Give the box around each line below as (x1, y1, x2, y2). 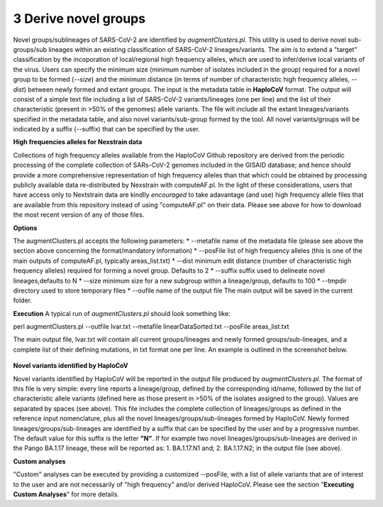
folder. (13, 296, 32, 305)
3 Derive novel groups (13, 11, 145, 26)
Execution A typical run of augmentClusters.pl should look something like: (13, 309, 231, 317)
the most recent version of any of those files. (13, 210, 145, 219)
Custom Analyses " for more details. (13, 490, 120, 498)
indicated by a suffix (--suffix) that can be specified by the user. (13, 125, 200, 133)
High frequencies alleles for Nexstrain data (13, 138, 143, 146)
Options (13, 224, 38, 232)
